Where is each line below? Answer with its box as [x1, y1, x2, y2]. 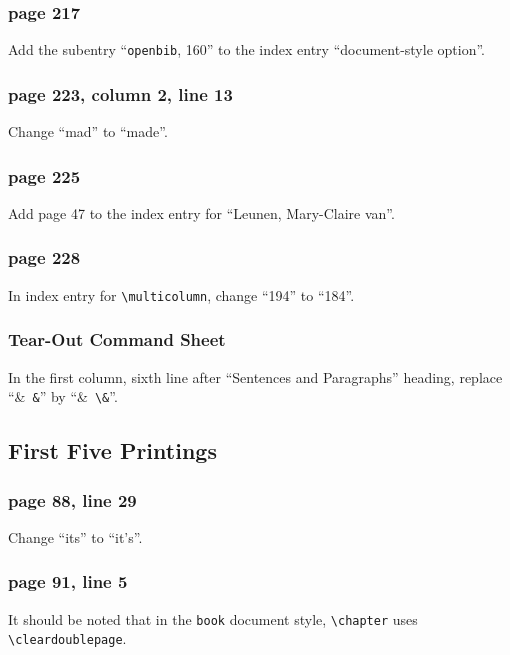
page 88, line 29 [8, 487, 137, 512]
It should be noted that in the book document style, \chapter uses [8, 608, 418, 629]
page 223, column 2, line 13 [8, 81, 233, 106]
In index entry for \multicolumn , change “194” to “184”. [8, 284, 355, 305]
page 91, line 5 [8, 569, 128, 594]
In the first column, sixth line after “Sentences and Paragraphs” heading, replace [8, 366, 503, 387]
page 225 [8, 163, 81, 188]
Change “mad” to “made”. [8, 121, 168, 142]
